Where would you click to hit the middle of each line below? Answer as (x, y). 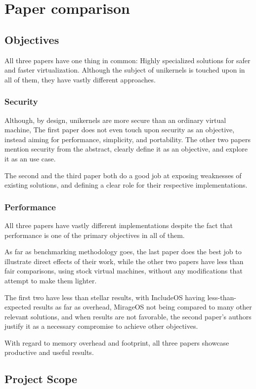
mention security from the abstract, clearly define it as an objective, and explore (126, 149)
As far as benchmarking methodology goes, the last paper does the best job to (123, 252)
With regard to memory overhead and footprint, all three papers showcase (117, 342)
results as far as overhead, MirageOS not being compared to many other (143, 307)
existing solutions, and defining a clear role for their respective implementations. (126, 185)
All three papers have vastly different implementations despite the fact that (119, 225)
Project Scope (41, 379)
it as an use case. (30, 158)
